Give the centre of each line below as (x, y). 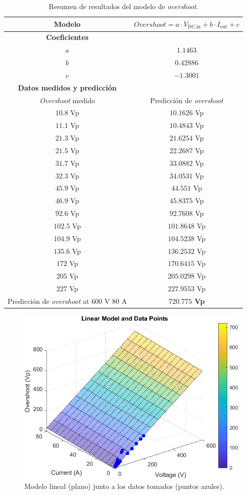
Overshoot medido (67, 100)
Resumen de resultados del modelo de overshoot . (124, 6)
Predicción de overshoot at (48, 301)
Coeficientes (67, 37)
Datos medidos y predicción (67, 87)
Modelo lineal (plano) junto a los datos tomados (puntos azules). (124, 486)
